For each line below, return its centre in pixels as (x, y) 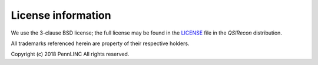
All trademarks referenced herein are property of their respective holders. (100, 43)
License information (61, 15)
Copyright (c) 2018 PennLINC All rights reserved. (70, 54)
